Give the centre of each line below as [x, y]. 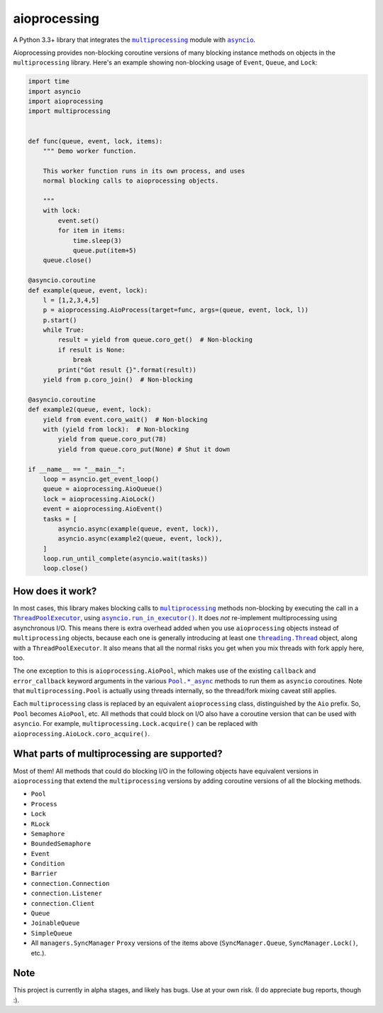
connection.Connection [70, 883]
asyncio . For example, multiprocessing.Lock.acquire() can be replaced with [135, 724]
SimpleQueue [51, 933]
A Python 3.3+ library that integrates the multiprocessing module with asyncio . [134, 40]
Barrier [44, 873]
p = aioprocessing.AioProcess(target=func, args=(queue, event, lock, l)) [176, 310]
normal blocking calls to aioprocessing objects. [131, 181]
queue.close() [67, 260]
